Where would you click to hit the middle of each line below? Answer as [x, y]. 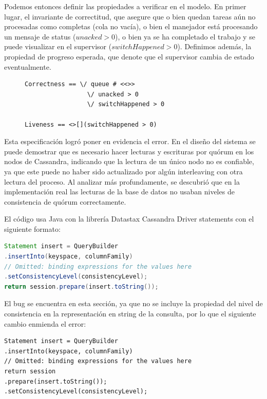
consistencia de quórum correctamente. [65, 201]
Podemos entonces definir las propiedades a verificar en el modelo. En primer [125, 6]
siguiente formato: [32, 228]
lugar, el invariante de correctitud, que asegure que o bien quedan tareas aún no [130, 16]
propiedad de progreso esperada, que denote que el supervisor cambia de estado [129, 56]
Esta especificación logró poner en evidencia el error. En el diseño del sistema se [130, 141]
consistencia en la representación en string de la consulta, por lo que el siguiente [130, 314]
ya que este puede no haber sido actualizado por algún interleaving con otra [123, 171]
